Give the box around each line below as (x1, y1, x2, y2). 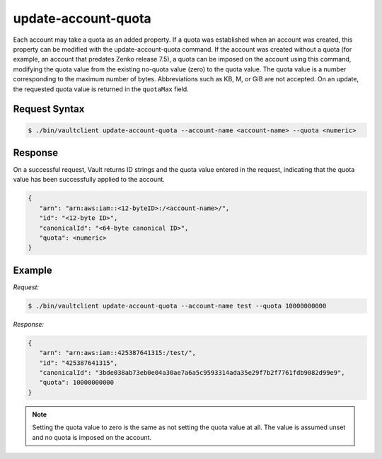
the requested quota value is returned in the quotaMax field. (13, 85, 189, 93)
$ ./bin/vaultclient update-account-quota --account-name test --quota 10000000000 (28, 301, 327, 310)
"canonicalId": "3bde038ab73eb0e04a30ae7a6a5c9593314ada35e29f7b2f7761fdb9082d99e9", (39, 368, 346, 376)
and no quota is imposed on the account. (32, 433, 152, 441)
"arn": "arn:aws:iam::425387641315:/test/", (39, 349, 196, 357)
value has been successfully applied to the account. (13, 175, 166, 184)
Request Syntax (13, 103, 85, 115)
